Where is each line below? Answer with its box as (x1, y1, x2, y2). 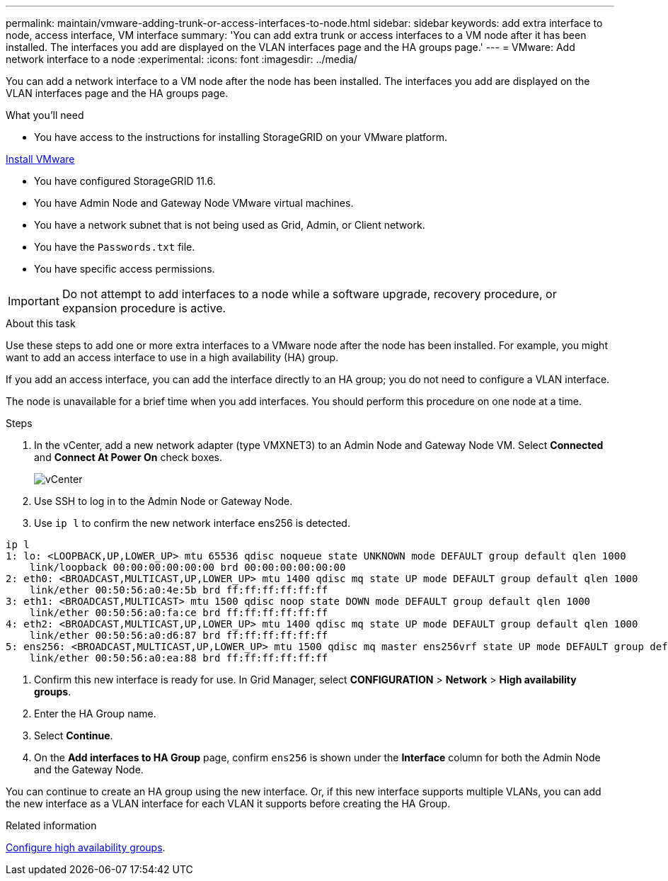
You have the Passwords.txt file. (34, 241, 195, 253)
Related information (6, 819, 97, 831)
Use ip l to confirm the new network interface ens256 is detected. (34, 517, 350, 529)
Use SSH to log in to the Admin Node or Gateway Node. (34, 495, 293, 507)
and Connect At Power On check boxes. (34, 451, 223, 463)
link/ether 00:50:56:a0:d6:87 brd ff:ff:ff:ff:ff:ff (29, 630, 328, 641)
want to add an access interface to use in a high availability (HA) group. (6, 351, 339, 363)
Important (8, 294, 59, 308)
